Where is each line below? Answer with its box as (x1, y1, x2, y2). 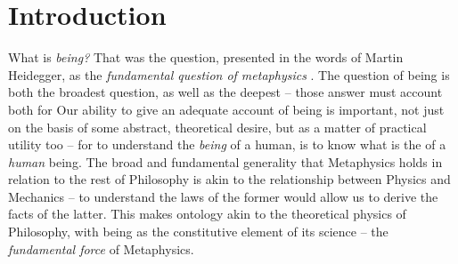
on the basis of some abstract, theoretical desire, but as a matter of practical (8, 117, 427, 136)
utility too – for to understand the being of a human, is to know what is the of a (8, 135, 446, 154)
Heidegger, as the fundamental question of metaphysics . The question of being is (8, 65, 450, 84)
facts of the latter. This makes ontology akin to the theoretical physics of (8, 204, 406, 223)
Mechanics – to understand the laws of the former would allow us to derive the (8, 187, 438, 205)
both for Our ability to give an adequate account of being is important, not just (8, 100, 445, 118)
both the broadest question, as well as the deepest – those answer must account (8, 83, 443, 101)
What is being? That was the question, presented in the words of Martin (8, 48, 404, 67)
